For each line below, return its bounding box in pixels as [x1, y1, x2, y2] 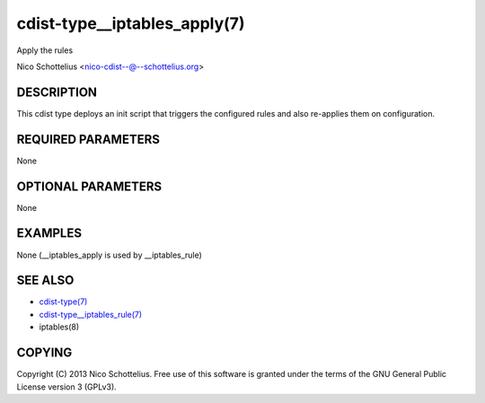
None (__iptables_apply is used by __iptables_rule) [16, 250, 202, 260]
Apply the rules [16, 45, 74, 56]
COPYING [16, 346, 73, 361]
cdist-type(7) [39, 296, 88, 307]
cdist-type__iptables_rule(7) [39, 309, 143, 320]
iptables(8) [39, 321, 80, 332]
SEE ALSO [16, 273, 75, 288]
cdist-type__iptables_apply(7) [16, 13, 245, 33]
